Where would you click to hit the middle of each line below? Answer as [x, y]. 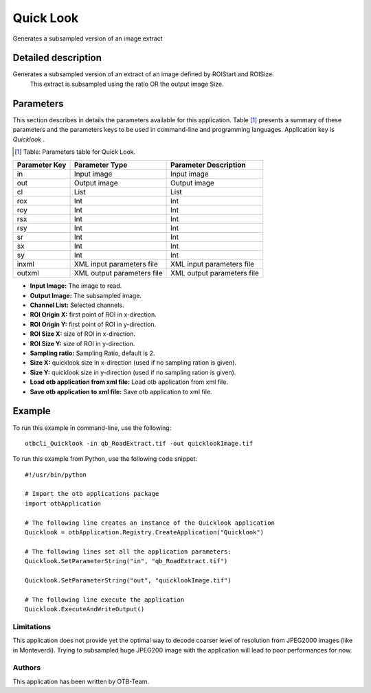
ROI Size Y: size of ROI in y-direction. [82, 343]
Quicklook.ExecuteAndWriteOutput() [85, 609]
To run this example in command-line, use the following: [92, 428]
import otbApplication [63, 503]
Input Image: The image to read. [76, 286]
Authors [27, 668]
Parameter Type [101, 165]
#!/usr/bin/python [56, 475]
